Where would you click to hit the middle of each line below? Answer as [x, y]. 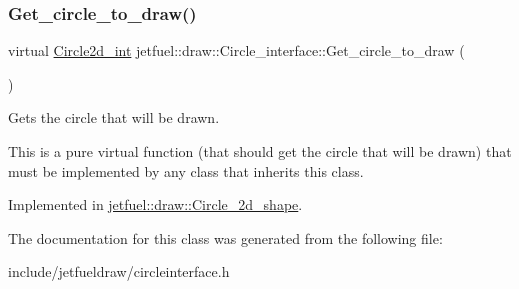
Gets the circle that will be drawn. [114, 117]
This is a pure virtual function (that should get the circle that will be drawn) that [260, 151]
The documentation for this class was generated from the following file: [225, 237]
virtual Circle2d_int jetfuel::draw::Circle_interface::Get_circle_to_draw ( [236, 50]
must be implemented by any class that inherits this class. [186, 170]
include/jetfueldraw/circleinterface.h [119, 271]
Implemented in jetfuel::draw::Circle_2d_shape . [155, 204]
